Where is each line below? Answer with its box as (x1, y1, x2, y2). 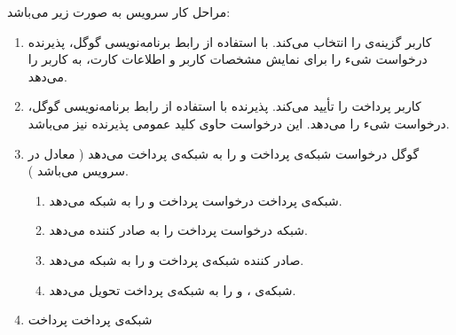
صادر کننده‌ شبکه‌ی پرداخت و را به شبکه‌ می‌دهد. (49, 250, 304, 269)
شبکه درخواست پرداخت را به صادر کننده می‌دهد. (49, 221, 308, 239)
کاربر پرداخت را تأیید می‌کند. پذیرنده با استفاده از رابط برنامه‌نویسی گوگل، (28, 97, 421, 115)
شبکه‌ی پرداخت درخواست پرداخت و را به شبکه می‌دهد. (49, 191, 342, 209)
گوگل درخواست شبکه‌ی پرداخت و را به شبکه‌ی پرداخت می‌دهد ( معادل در (28, 144, 420, 162)
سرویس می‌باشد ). (28, 161, 129, 180)
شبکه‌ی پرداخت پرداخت (28, 310, 153, 329)
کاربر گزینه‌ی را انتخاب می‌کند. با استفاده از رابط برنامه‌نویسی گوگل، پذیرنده (28, 32, 432, 51)
